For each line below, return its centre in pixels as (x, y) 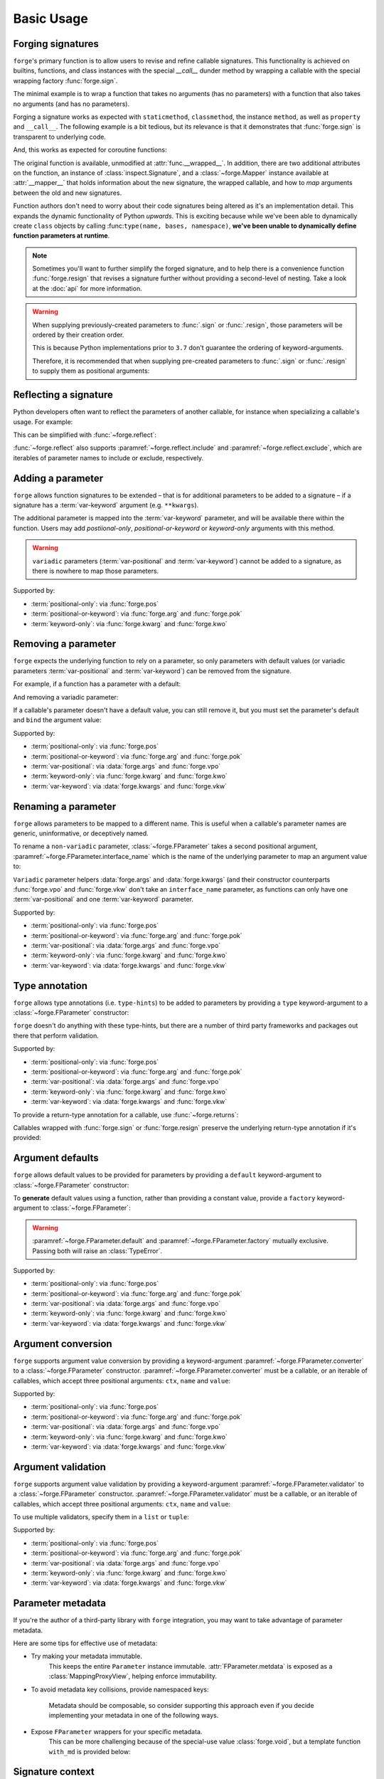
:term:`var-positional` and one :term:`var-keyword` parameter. (103, 899)
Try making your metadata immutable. (86, 1656)
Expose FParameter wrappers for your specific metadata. (117, 1731)
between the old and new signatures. (68, 193)
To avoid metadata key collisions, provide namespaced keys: (120, 1689)
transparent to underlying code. (60, 137)
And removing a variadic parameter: (66, 697)
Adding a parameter (58, 478)
